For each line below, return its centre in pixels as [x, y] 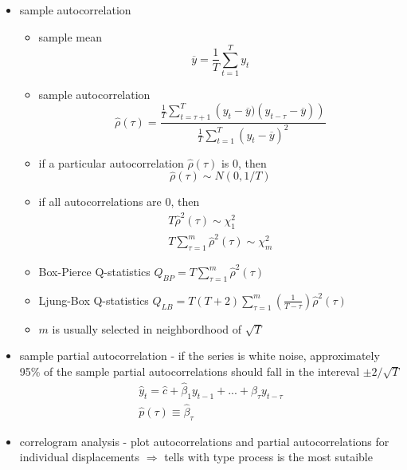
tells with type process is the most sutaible [268, 457]
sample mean [70, 36]
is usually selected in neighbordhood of [147, 328]
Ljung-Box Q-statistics [94, 300]
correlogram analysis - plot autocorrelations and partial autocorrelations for [204, 441]
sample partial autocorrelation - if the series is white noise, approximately [200, 355]
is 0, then [244, 162]
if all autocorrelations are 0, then [119, 201]
